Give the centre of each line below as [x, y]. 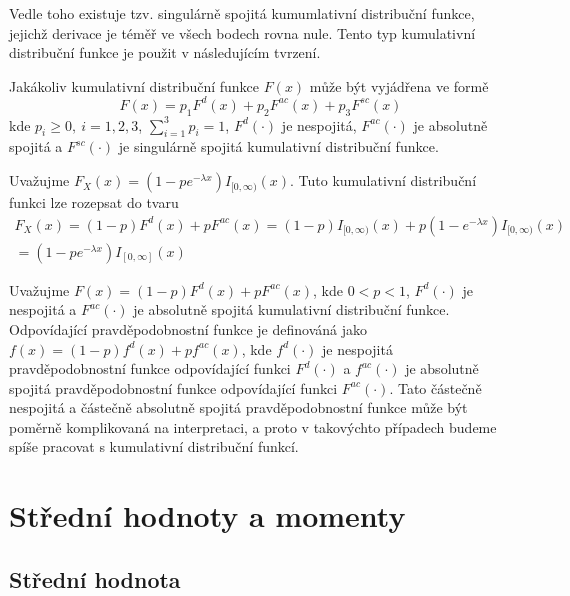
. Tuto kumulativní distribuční [383, 180]
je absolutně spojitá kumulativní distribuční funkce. [291, 309]
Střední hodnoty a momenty [207, 515]
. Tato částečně [435, 387]
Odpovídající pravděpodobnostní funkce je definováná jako [188, 328]
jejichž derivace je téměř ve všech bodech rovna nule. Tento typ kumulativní [242, 32]
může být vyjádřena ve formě [399, 85]
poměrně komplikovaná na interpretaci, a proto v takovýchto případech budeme [253, 426]
